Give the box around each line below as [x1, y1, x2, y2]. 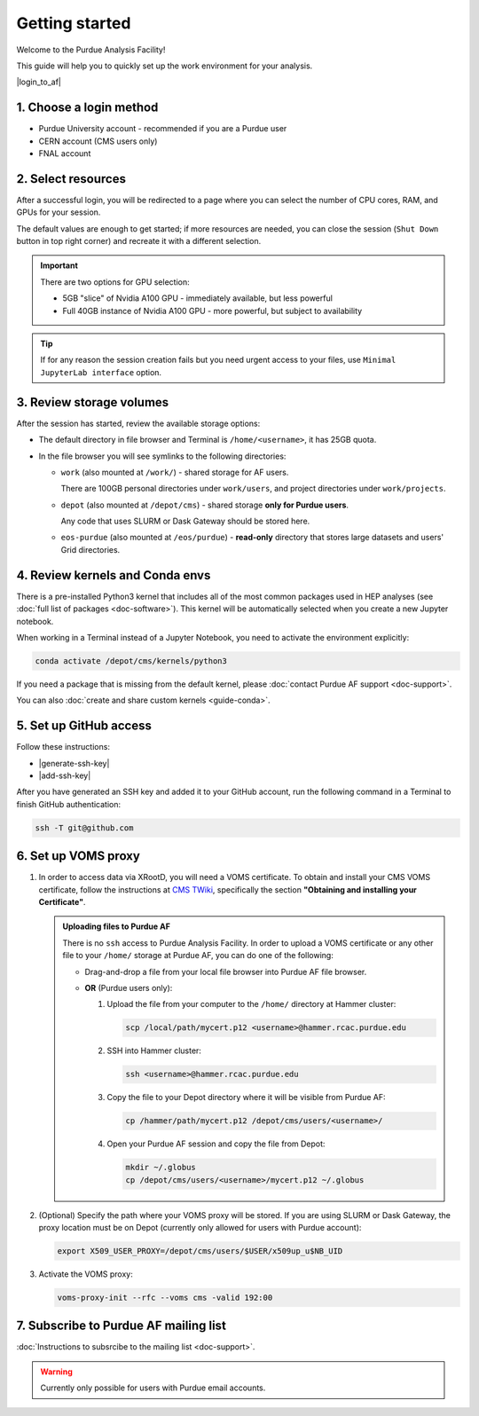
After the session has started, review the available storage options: [16, 418, 261, 429]
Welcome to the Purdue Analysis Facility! [16, 44, 166, 55]
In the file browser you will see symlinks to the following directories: [38, 451, 287, 461]
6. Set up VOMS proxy [16, 848, 141, 864]
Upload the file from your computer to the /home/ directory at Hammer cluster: [106, 999, 397, 1010]
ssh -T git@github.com [35, 822, 134, 833]
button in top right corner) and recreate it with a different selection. [16, 236, 262, 247]
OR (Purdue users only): [84, 982, 173, 993]
